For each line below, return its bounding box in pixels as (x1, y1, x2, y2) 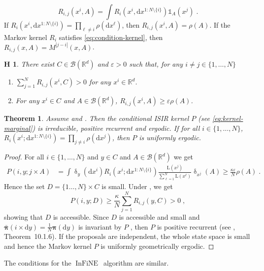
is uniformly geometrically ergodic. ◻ (100, 240, 214, 251)
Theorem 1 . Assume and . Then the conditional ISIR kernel (4, 113, 189, 123)
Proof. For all (4, 152, 44, 162)
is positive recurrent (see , (157, 221, 235, 232)
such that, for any (129, 59, 183, 69)
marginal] (4, 122, 33, 133)
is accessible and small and (119, 211, 200, 222)
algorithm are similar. (103, 257, 169, 268)
